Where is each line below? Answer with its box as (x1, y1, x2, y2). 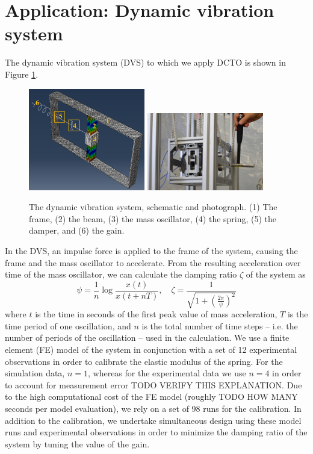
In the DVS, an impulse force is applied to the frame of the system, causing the (5, 244, 298, 257)
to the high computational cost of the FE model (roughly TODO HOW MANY (5, 390, 298, 403)
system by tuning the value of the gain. (5, 437, 150, 450)
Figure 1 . (5, 67, 39, 80)
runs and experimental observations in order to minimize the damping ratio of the (5, 426, 308, 438)
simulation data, (5, 367, 65, 379)
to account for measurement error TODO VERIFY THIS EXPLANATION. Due (5, 378, 302, 391)
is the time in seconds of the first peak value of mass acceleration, (35, 308, 277, 320)
